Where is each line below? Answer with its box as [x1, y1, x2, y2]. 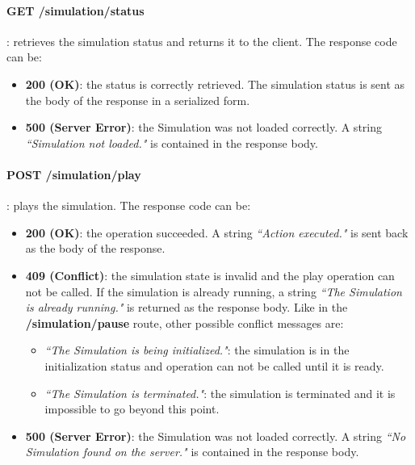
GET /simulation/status [6, 2, 145, 19]
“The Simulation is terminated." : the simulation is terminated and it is [44, 384, 396, 401]
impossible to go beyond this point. [44, 400, 220, 417]
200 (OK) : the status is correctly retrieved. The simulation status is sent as [25, 75, 405, 92]
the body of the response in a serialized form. [25, 91, 250, 108]
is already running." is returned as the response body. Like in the [25, 299, 348, 316]
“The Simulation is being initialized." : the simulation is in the [44, 341, 350, 358]
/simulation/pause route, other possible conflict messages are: [25, 314, 344, 331]
